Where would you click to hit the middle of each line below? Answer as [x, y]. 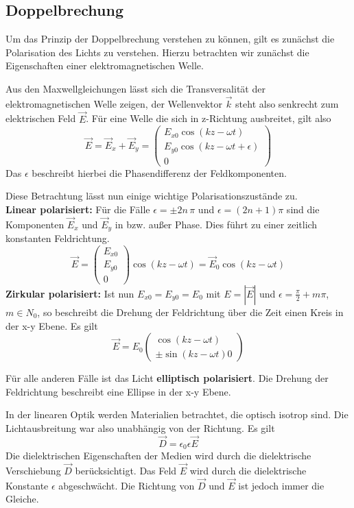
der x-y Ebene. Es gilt [52, 325]
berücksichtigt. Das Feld [126, 470]
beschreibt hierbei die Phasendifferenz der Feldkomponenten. [159, 172]
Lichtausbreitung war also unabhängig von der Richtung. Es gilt [140, 427]
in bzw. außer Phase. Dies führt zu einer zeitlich [216, 224]
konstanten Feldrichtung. [58, 238]
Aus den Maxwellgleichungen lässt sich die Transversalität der [135, 88]
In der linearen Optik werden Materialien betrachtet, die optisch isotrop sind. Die [177, 414]
